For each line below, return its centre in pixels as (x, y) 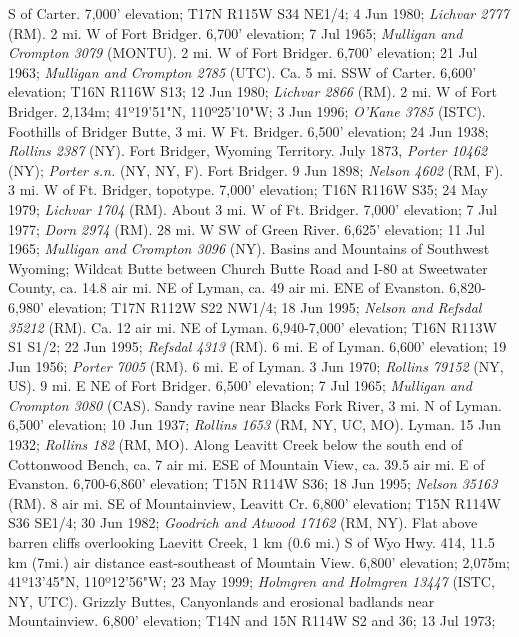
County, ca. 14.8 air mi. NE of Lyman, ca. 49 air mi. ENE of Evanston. (226, 287)
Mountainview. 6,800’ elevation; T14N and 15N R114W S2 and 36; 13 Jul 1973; (252, 620)
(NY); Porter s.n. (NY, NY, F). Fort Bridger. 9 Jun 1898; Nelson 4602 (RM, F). (256, 169)
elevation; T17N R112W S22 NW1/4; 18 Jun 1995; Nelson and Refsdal (265, 306)
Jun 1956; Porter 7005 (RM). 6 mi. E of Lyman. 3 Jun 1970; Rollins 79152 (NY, (256, 365)
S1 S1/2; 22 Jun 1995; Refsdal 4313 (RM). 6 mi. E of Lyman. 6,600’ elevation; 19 (257, 346)
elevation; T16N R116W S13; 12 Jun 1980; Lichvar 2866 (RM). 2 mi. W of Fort (252, 91)
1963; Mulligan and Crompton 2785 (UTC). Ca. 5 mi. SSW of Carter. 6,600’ (242, 71)
